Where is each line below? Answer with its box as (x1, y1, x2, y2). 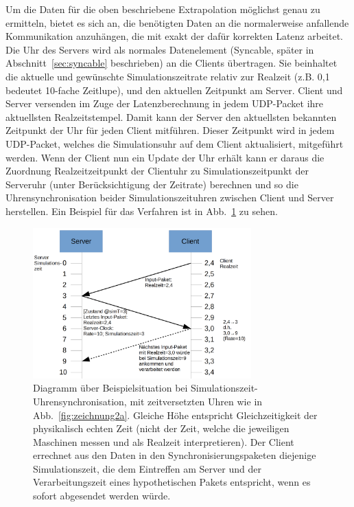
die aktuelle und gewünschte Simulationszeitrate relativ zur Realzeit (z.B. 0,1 (5, 69, 330, 83)
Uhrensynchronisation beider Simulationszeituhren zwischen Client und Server (5, 190, 334, 205)
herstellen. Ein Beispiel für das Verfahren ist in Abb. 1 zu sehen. (5, 203, 278, 218)
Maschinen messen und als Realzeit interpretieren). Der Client (33, 434, 294, 449)
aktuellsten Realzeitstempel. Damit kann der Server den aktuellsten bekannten (5, 109, 337, 124)
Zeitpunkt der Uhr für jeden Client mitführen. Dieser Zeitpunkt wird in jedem (5, 123, 335, 137)
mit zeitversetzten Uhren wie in (130, 394, 263, 408)
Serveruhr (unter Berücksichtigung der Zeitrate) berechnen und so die (5, 177, 298, 191)
